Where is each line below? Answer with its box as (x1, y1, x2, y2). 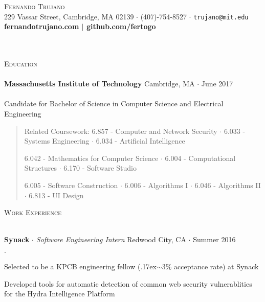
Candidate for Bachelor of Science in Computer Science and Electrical (4, 98, 224, 109)
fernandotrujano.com (4, 21, 79, 32)
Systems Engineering (24, 135, 90, 146)
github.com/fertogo (86, 21, 156, 32)
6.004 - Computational (165, 152, 236, 163)
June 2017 (201, 78, 233, 89)
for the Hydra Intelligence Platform (4, 288, 115, 299)
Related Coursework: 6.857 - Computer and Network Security (24, 125, 217, 136)
